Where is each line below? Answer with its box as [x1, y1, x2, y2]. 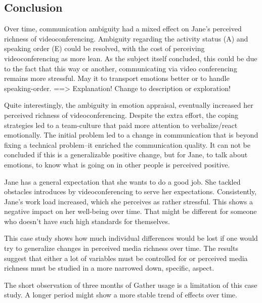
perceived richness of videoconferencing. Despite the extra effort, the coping [4, 109, 238, 120]
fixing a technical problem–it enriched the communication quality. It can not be [4, 139, 250, 150]
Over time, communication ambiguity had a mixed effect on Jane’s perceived [4, 23, 242, 34]
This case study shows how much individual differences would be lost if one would [4, 233, 258, 243]
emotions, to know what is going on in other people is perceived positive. [4, 159, 230, 169]
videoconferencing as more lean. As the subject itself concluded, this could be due [4, 53, 257, 63]
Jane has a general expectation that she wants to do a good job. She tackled [4, 176, 241, 187]
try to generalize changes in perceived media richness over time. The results [4, 243, 238, 253]
